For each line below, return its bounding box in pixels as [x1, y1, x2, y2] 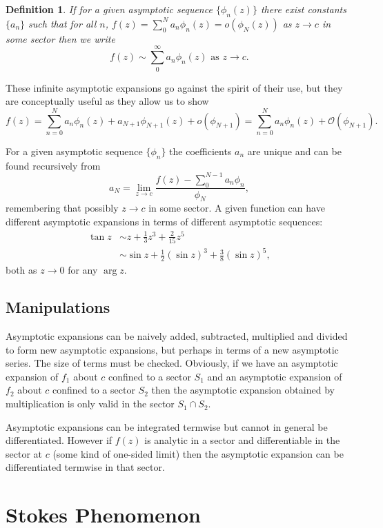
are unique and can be [247, 143, 342, 158]
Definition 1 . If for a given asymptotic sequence [6, 2, 213, 16]
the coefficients [169, 143, 232, 158]
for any [68, 263, 98, 277]
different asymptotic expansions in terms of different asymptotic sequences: [6, 214, 323, 228]
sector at [6, 446, 42, 460]
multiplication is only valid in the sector [6, 396, 175, 411]
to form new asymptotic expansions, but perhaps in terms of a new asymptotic [6, 342, 339, 356]
